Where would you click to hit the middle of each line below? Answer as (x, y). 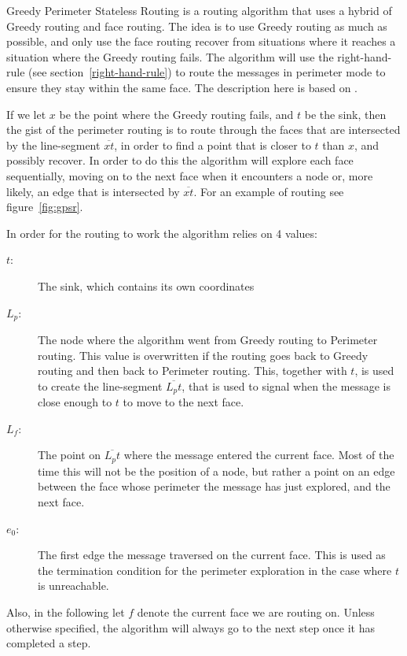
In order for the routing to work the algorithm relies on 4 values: (162, 233)
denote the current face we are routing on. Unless (256, 612)
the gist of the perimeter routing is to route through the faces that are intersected (203, 130)
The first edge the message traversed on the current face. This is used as (212, 555)
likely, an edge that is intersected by (93, 191)
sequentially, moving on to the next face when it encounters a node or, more (190, 175)
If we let (26, 114)
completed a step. (49, 643)
